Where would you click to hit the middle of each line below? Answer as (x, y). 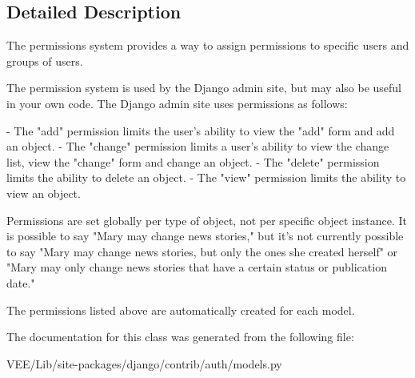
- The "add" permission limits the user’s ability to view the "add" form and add (201, 130)
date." (21, 282)
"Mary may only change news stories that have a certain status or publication (197, 267)
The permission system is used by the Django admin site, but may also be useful (204, 88)
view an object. (44, 193)
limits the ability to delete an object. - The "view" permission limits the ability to (206, 177)
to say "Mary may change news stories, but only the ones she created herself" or (202, 251)
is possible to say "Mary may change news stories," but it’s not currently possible (205, 236)
